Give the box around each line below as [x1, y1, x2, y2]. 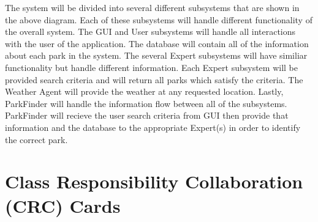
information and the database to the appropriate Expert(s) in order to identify [5, 120, 301, 133]
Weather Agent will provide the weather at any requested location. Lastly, [5, 85, 284, 98]
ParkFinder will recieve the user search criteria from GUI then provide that [5, 109, 289, 122]
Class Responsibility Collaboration [5, 169, 303, 194]
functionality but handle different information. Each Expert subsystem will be [5, 61, 298, 73]
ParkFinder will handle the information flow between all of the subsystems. [5, 97, 287, 109]
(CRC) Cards [5, 193, 121, 218]
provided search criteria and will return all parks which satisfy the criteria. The [5, 73, 303, 86]
